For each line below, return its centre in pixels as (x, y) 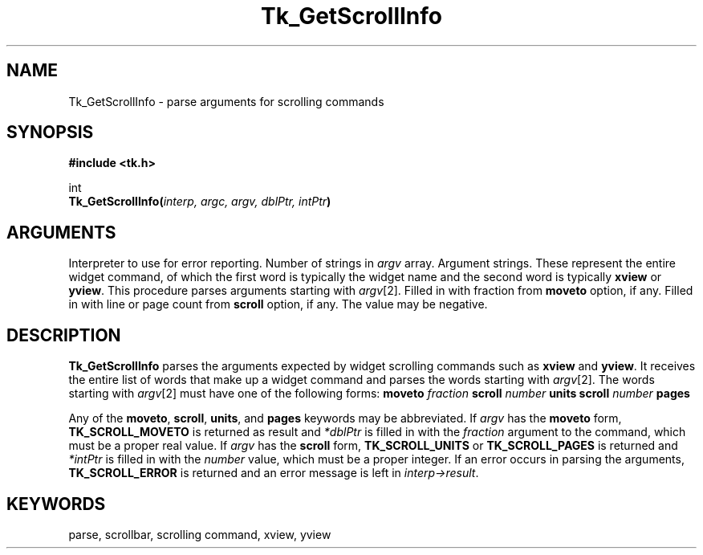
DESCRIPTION (64, 335)
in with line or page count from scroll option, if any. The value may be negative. (278, 304)
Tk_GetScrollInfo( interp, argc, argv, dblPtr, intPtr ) (200, 202)
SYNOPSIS (50, 133)
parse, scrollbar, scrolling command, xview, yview (200, 534)
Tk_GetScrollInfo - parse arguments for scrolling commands (226, 101)
